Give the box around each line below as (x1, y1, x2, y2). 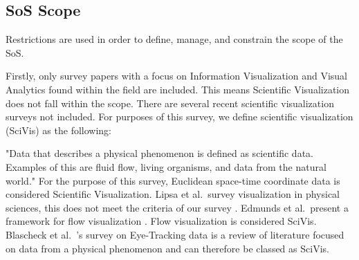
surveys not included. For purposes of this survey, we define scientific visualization (6, 109, 353, 124)
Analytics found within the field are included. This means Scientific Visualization (6, 82, 349, 96)
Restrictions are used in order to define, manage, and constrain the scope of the (6, 32, 343, 46)
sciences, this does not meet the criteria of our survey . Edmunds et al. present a (6, 200, 349, 214)
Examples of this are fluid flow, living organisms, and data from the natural (6, 159, 326, 174)
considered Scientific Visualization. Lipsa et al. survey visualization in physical (6, 187, 340, 201)
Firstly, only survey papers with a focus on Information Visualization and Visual (6, 68, 347, 83)
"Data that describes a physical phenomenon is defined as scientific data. (6, 146, 313, 160)
